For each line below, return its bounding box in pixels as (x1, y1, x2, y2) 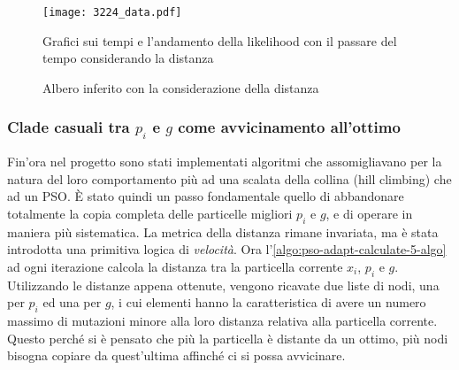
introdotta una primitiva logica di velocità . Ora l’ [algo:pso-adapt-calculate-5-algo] (7, 240, 447, 258)
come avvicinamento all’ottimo (178, 116, 401, 138)
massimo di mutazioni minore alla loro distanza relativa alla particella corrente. (7, 311, 438, 329)
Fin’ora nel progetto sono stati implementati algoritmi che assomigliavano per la (7, 152, 442, 170)
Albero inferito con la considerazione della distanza (42, 78, 319, 96)
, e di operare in (325, 204, 413, 222)
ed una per (42, 293, 102, 312)
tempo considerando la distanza (42, 49, 214, 67)
